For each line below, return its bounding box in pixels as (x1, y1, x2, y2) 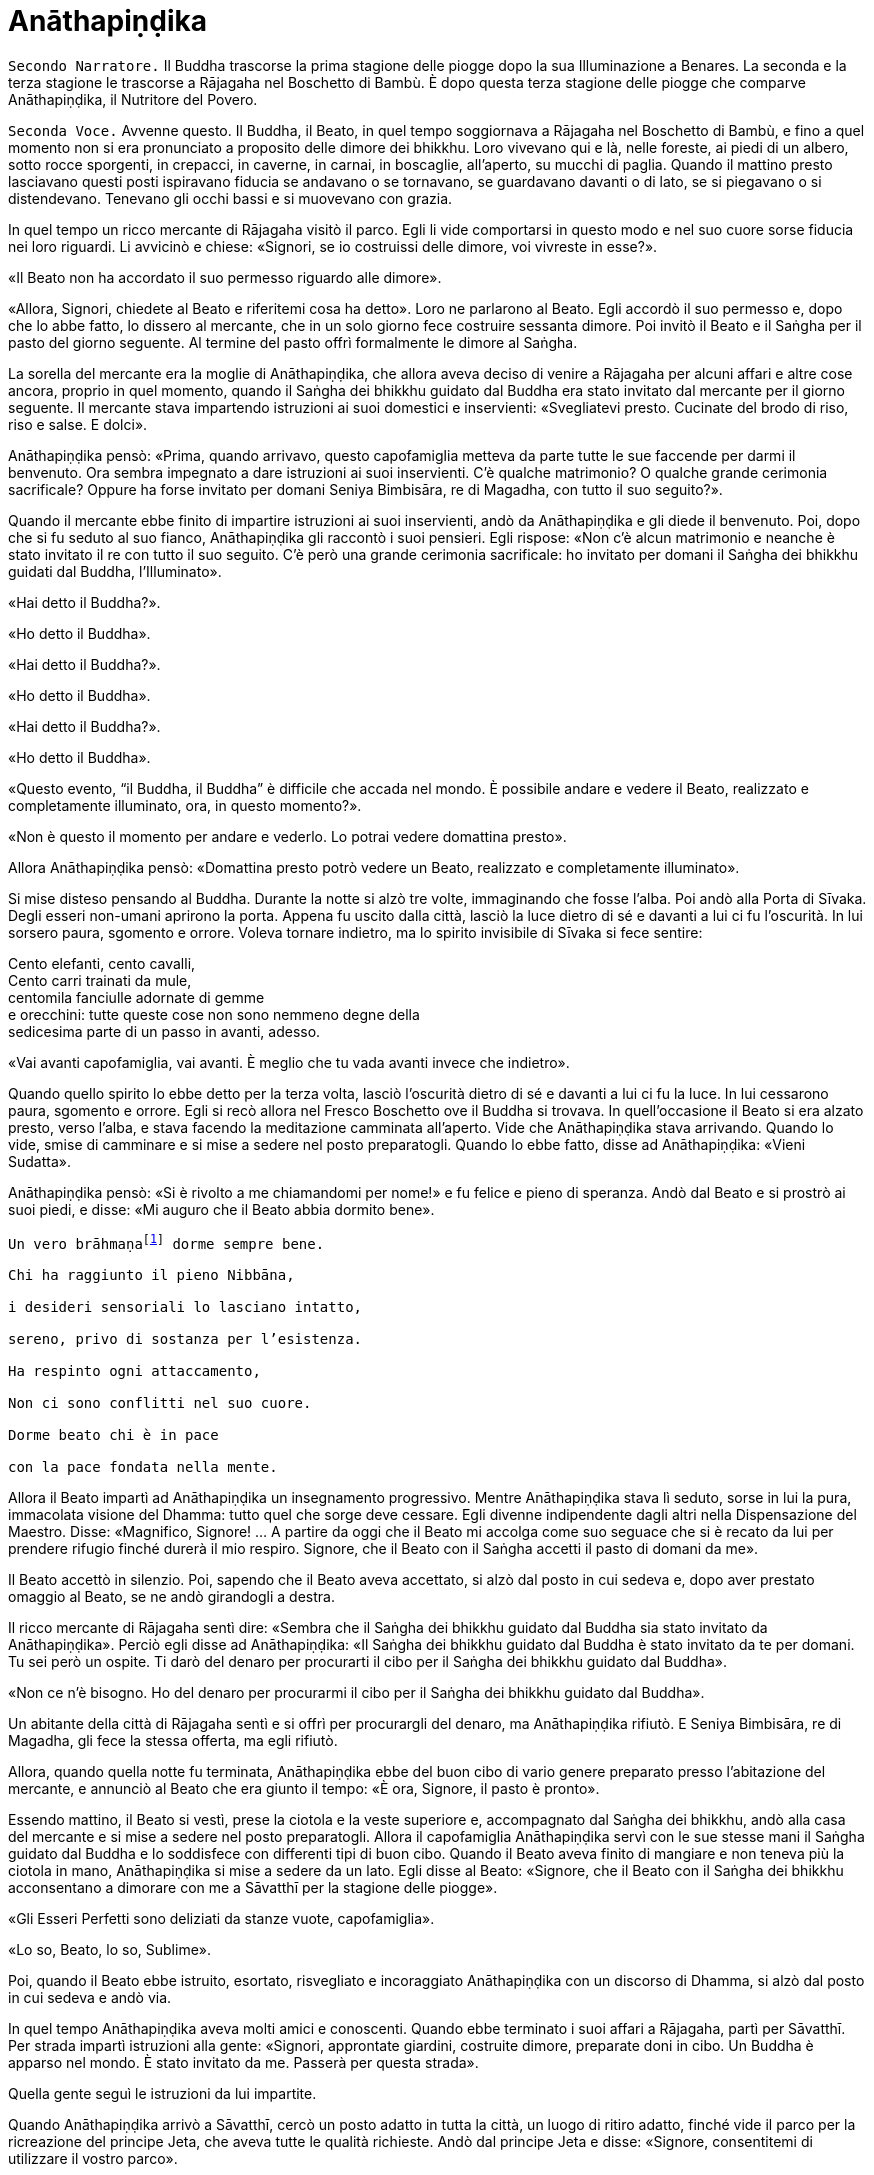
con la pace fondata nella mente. (8, 1459, 278, 1476)
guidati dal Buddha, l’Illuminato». (8, 562, 222, 580)
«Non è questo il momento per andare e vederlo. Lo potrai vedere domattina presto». (8, 827, 567, 845)
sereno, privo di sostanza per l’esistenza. (8, 1331, 363, 1348)
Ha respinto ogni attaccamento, (8, 1363, 261, 1380)
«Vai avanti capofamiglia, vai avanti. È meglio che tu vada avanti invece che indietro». (8, 1053, 570, 1071)
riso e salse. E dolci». (8, 415, 148, 433)
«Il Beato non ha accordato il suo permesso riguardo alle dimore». (8, 268, 442, 286)
